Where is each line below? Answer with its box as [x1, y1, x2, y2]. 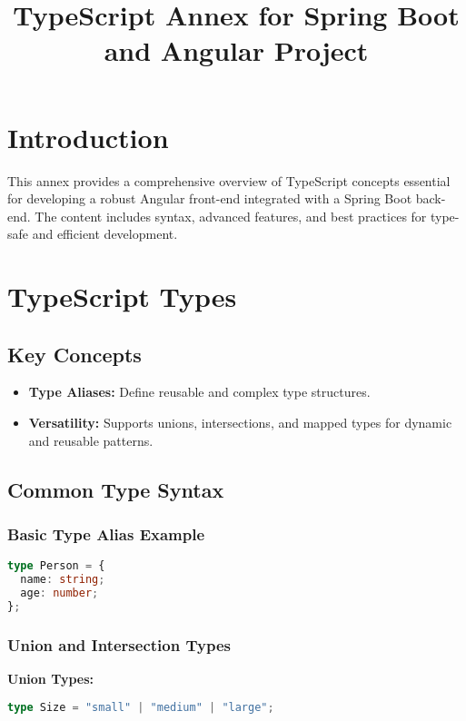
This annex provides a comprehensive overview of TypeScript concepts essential [7, 171, 451, 190]
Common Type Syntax [7, 475, 224, 503]
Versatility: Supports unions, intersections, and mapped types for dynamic [28, 413, 452, 432]
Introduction [7, 118, 169, 155]
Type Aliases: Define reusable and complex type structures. [28, 382, 371, 401]
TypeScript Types [7, 278, 237, 315]
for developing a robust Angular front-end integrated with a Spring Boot [7, 189, 412, 208]
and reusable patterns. [28, 430, 154, 449]
